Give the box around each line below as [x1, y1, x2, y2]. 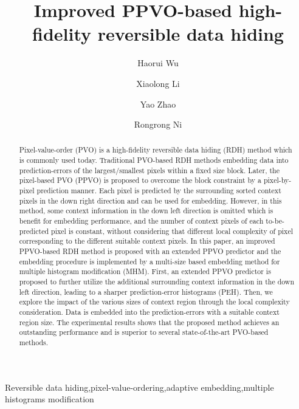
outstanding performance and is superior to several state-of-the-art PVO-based [19, 327, 269, 337]
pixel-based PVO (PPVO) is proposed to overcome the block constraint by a [19, 175, 261, 185]
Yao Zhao [140, 97, 176, 110]
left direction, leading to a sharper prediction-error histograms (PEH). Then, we [19, 286, 273, 297]
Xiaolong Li [136, 77, 180, 89]
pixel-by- [263, 175, 292, 185]
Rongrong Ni [134, 118, 182, 131]
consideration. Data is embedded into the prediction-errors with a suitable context [19, 306, 280, 317]
